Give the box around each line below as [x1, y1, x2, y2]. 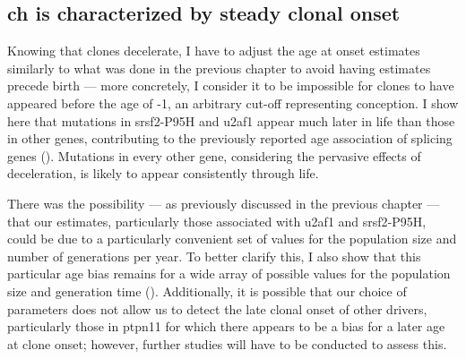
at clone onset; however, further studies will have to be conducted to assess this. [7, 334, 447, 353]
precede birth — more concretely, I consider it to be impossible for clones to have [7, 76, 454, 95]
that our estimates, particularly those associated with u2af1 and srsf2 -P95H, [7, 211, 427, 230]
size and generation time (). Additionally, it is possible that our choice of [7, 281, 407, 300]
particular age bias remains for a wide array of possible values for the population [7, 264, 451, 283]
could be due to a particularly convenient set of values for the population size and [7, 229, 457, 248]
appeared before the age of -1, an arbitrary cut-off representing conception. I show [7, 93, 459, 112]
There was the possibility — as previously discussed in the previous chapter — [7, 193, 440, 212]
